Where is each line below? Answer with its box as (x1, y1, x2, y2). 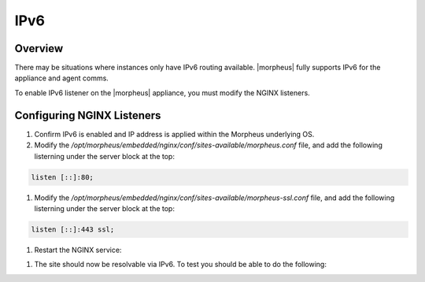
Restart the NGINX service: (34, 245, 122, 254)
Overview (14, 42, 64, 55)
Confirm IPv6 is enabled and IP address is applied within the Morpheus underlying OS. (34, 129, 315, 139)
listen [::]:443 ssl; (31, 224, 115, 234)
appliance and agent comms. (14, 73, 109, 83)
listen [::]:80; (31, 173, 94, 181)
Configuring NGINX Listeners (14, 109, 161, 122)
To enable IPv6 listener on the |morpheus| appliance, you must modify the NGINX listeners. (14, 87, 310, 98)
